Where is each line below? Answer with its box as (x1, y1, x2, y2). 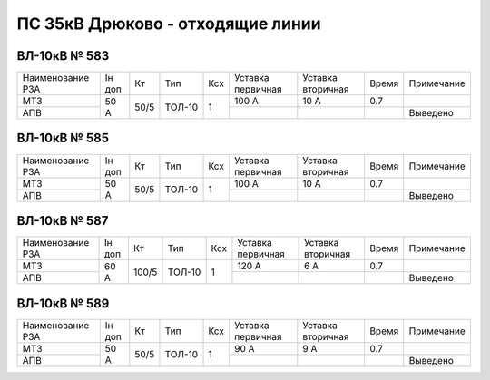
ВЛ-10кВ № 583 (16, 48, 110, 63)
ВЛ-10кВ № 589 (16, 296, 110, 311)
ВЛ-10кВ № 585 (16, 131, 109, 146)
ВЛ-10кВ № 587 (16, 213, 109, 229)
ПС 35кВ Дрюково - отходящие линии (16, 14, 321, 34)
